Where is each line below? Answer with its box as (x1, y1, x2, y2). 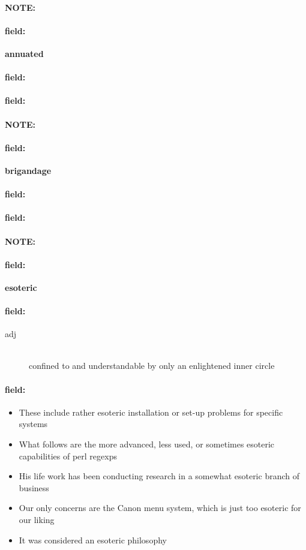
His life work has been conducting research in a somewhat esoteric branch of (19, 470, 300, 482)
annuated (5, 47, 44, 59)
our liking (19, 513, 55, 526)
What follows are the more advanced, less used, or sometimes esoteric (19, 438, 275, 450)
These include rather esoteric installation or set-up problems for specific (19, 405, 283, 418)
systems (19, 417, 48, 430)
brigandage (5, 164, 52, 176)
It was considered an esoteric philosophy (19, 533, 167, 546)
